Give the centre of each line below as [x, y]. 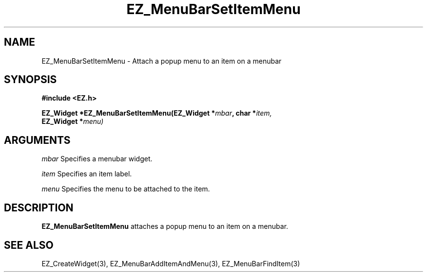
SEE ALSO [29, 245]
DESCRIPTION [39, 207]
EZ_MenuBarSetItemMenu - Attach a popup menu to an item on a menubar [162, 61]
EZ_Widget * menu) [73, 121]
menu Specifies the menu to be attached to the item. [126, 189]
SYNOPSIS [30, 80]
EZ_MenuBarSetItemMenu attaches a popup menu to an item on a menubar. [165, 226]
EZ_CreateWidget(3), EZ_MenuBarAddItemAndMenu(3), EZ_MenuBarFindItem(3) [171, 263]
